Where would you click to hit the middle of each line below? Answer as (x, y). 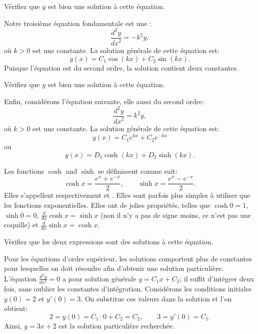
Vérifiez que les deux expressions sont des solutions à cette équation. (109, 242)
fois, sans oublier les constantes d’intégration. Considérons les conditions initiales (128, 289)
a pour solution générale (99, 278)
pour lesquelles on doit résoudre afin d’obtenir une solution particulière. (114, 268)
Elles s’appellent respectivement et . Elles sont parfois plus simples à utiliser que (127, 195)
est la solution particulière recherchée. (116, 325)
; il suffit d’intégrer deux (217, 278)
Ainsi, (13, 325)
